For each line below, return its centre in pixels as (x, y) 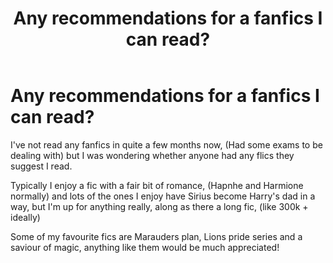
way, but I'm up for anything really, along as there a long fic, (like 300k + (159, 206)
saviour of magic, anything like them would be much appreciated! (145, 247)
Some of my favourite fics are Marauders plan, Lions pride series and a (156, 236)
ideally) (25, 217)
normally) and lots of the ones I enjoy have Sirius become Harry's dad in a (163, 196)
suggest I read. (41, 166)
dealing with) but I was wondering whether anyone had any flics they (152, 155)
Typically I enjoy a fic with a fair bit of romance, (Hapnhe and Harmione (157, 185)
